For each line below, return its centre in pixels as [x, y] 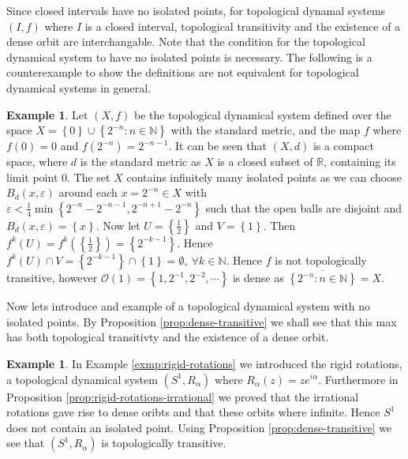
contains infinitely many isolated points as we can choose [264, 177]
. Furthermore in [358, 379]
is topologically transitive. [164, 443]
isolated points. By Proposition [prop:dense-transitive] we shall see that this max [202, 321]
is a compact [343, 146]
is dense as [258, 278]
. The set [89, 177]
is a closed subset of [265, 162]
